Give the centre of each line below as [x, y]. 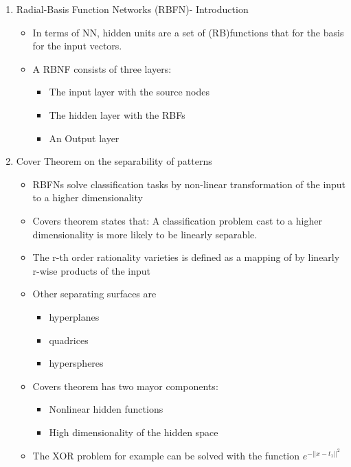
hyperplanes [74, 316]
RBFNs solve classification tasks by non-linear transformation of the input [189, 184]
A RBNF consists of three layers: [102, 68]
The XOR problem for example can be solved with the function [166, 456]
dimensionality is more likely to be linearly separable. [145, 234]
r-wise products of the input [91, 270]
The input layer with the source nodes [129, 92]
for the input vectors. [77, 46]
